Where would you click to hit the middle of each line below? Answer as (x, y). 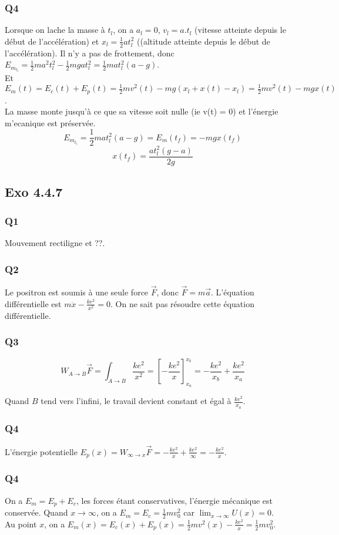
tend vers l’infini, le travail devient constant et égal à (136, 401)
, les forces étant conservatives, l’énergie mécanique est (174, 500)
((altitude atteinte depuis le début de (204, 41)
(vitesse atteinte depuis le (240, 30)
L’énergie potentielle (41, 451)
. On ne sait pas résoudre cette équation (182, 303)
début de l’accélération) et (52, 41)
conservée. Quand (36, 512)
